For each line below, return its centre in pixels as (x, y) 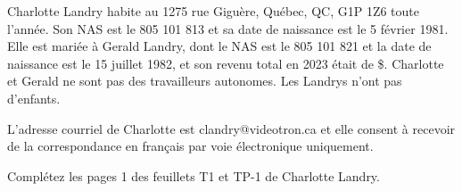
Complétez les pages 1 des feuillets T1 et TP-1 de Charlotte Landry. (194, 175)
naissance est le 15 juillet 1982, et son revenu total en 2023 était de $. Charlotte (226, 63)
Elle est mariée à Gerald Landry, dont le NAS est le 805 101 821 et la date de (219, 46)
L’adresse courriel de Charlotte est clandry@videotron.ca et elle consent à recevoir (231, 128)
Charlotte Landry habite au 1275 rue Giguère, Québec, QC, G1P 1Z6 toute (213, 11)
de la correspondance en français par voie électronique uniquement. (190, 146)
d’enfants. (34, 98)
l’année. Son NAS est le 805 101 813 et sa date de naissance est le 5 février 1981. (228, 28)
